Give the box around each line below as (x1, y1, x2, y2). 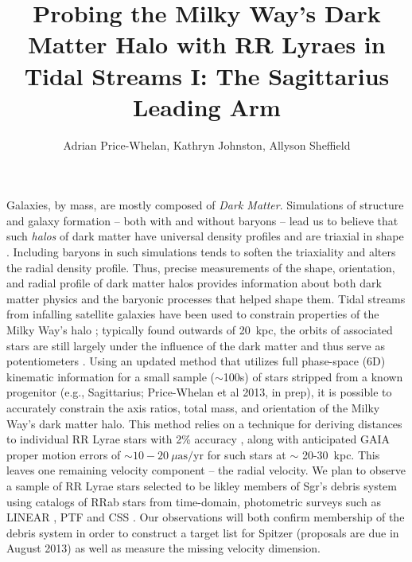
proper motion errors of (6, 446, 121, 462)
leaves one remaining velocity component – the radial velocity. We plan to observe (6, 462, 406, 478)
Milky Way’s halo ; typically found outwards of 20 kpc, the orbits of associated (6, 322, 393, 338)
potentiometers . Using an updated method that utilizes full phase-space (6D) (6, 353, 386, 369)
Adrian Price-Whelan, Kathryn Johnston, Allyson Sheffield (63, 136, 351, 153)
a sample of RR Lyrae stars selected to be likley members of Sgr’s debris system (6, 477, 397, 494)
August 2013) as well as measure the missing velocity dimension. (6, 540, 321, 556)
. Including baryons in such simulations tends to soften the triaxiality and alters (6, 244, 396, 260)
